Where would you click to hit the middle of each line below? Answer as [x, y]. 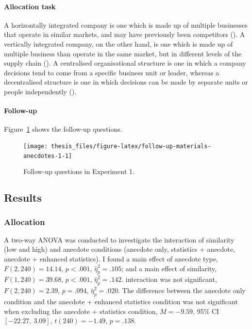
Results [23, 198]
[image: [36, 146]
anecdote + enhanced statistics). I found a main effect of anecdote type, [111, 259]
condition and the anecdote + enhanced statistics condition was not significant [121, 302]
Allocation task [30, 6]
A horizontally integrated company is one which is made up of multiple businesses [126, 25]
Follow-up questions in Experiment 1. [79, 171]
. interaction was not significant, [169, 279]
